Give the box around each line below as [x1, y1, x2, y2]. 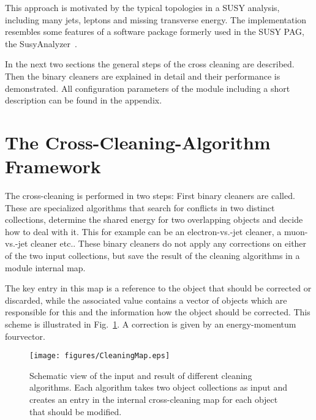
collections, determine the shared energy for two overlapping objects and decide [5, 213, 303, 226]
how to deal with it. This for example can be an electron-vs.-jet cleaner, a [5, 225, 282, 238]
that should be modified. [29, 405, 122, 418]
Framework [5, 154, 101, 179]
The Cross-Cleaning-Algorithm [5, 129, 271, 154]
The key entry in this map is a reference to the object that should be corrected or [5, 282, 312, 294]
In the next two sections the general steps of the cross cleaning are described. [5, 58, 295, 70]
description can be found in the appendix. [5, 94, 162, 107]
